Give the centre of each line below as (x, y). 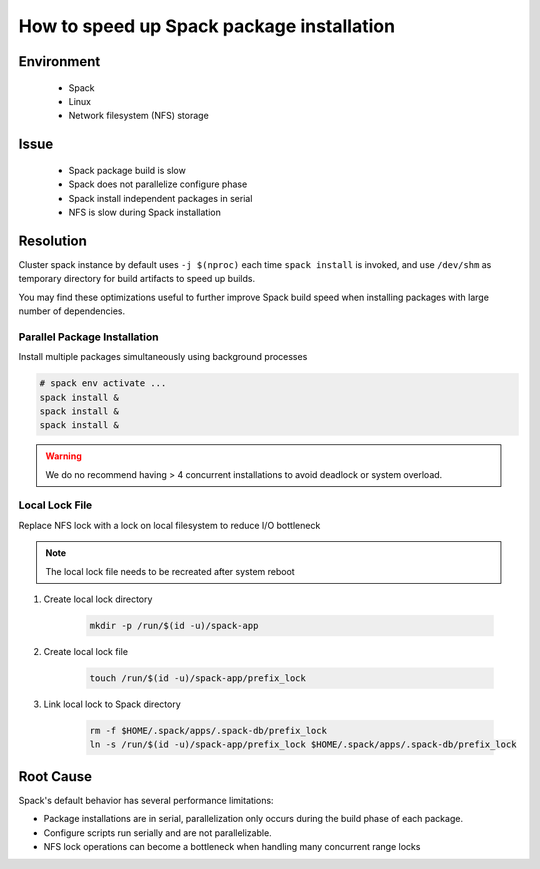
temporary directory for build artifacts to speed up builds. (136, 279)
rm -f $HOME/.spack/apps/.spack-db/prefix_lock (208, 730)
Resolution (52, 240)
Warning (63, 456)
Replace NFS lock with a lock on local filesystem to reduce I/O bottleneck (169, 525)
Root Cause (55, 776)
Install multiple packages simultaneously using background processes (163, 357)
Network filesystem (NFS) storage (138, 116)
